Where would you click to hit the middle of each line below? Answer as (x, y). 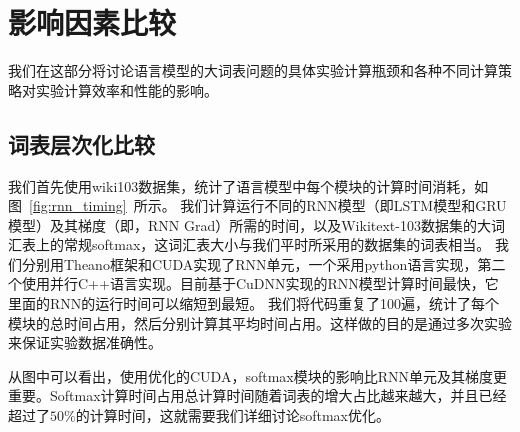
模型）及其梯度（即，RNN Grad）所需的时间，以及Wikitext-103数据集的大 (249, 224)
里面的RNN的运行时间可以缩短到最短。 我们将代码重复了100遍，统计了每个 (253, 303)
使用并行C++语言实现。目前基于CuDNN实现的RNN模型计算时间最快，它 (260, 283)
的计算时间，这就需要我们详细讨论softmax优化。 (232, 415)
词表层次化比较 (81, 143)
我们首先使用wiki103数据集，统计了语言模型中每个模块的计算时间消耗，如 (248, 185)
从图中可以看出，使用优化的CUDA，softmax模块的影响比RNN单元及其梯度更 (258, 375)
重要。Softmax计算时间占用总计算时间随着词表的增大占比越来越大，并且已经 (257, 395)
